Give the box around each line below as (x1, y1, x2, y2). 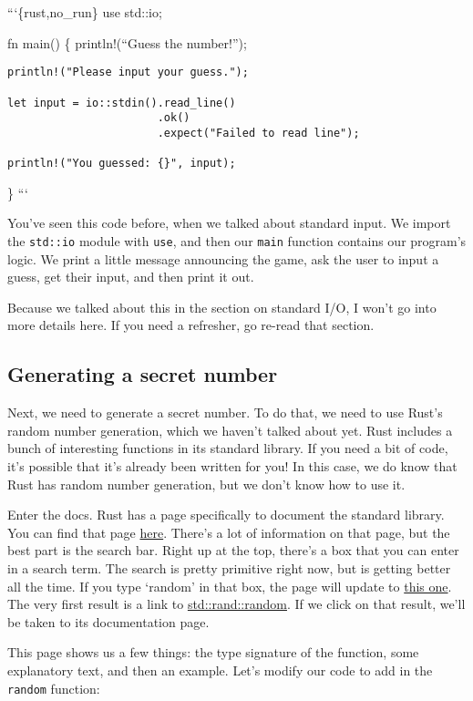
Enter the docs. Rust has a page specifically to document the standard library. (7, 505, 445, 524)
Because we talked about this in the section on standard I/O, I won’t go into (7, 297, 437, 316)
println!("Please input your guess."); (7, 66, 249, 79)
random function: (7, 678, 100, 697)
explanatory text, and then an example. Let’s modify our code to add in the (7, 660, 433, 679)
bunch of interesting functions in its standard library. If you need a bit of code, (7, 438, 448, 458)
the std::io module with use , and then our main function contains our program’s (7, 231, 467, 250)
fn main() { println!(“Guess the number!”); (7, 33, 247, 52)
